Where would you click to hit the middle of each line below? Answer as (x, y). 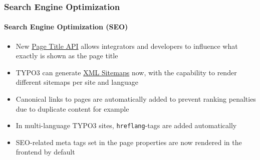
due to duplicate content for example (72, 108)
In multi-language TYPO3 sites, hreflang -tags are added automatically (126, 125)
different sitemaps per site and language (77, 82)
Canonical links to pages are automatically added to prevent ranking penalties (136, 99)
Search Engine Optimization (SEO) (66, 27)
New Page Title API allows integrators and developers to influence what (127, 46)
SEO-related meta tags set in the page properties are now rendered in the (129, 142)
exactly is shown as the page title (67, 56)
